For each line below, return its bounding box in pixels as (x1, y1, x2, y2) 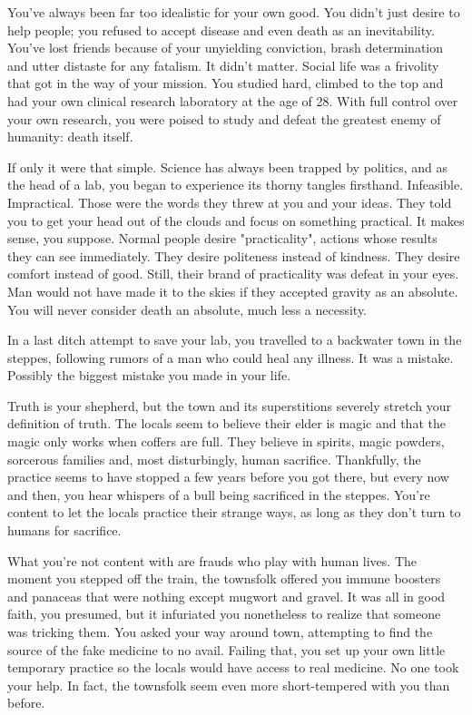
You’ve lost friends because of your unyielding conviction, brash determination (7, 38, 444, 57)
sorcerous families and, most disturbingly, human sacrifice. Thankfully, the (7, 449, 421, 468)
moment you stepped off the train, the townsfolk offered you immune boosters (7, 569, 441, 588)
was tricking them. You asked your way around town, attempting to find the (7, 622, 433, 641)
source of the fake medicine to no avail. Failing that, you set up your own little (7, 640, 446, 659)
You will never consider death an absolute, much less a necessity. (7, 299, 368, 318)
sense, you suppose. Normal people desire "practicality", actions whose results (7, 229, 438, 248)
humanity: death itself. (7, 127, 133, 146)
